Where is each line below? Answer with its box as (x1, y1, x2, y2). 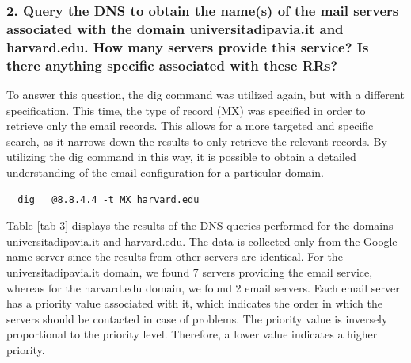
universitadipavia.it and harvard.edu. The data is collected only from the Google (6, 232, 398, 249)
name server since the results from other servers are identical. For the (6, 248, 343, 265)
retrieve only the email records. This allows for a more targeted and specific (6, 117, 374, 134)
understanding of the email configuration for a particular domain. (6, 163, 324, 180)
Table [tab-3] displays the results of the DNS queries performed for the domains (6, 217, 394, 234)
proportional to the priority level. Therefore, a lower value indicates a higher (6, 326, 378, 342)
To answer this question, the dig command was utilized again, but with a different (6, 86, 405, 102)
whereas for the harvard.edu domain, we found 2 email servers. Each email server (6, 279, 400, 296)
